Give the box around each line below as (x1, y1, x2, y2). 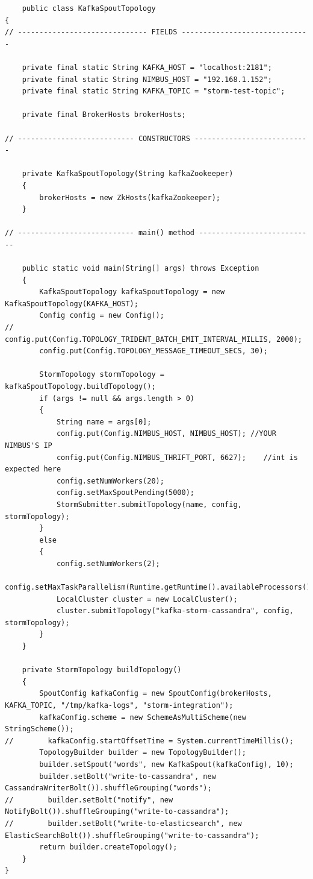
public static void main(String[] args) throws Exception (22, 264, 259, 273)
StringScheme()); (5, 725, 74, 734)
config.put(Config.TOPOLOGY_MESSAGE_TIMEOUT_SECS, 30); (39, 347, 268, 356)
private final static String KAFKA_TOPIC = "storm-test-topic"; (22, 87, 285, 96)
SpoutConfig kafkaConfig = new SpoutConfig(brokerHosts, (39, 689, 272, 698)
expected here (5, 465, 61, 474)
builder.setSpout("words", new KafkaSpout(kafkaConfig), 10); (39, 760, 294, 769)
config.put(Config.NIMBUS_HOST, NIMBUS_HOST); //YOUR (56, 429, 277, 438)
